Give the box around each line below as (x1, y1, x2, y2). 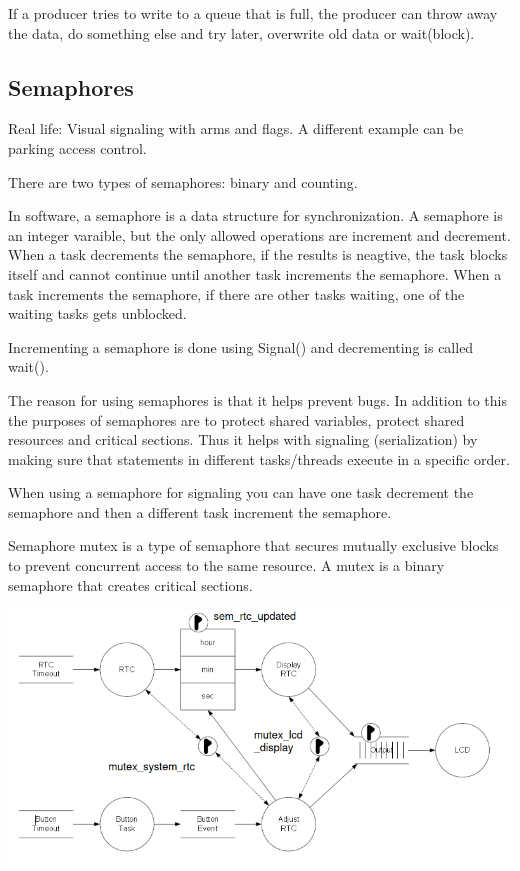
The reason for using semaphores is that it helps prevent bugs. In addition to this (8, 389, 507, 410)
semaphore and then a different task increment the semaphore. (8, 501, 392, 522)
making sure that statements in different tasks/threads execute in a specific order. (8, 448, 510, 469)
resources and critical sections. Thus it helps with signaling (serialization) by (8, 429, 478, 450)
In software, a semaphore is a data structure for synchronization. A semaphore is (8, 205, 503, 226)
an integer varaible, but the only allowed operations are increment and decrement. (8, 224, 511, 245)
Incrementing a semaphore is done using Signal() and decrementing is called (8, 336, 474, 357)
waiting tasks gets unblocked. (8, 303, 187, 324)
